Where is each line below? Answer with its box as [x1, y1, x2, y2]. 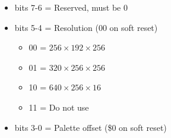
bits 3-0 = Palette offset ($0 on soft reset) [14, 121, 167, 133]
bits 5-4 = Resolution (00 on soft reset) [14, 21, 158, 33]
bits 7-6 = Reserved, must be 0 [14, 1, 128, 13]
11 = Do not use [28, 101, 89, 113]
